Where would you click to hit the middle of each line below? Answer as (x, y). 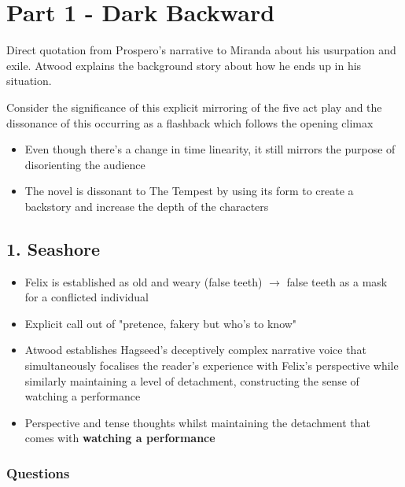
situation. (29, 81)
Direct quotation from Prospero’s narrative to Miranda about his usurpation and (201, 50)
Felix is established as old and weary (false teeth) (144, 281)
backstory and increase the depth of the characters (147, 206)
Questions (38, 472)
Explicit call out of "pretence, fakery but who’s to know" (161, 323)
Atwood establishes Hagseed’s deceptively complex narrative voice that (195, 350)
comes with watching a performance (120, 438)
